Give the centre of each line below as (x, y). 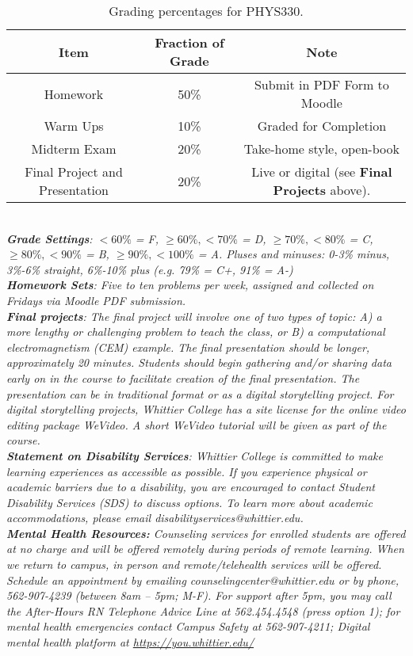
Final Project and (74, 172)
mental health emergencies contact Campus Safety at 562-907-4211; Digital (188, 626)
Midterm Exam (74, 149)
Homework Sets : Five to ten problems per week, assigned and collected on (190, 285)
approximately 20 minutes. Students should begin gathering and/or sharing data (199, 362)
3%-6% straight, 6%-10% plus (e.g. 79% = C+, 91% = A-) (150, 269)
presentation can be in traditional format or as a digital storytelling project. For (200, 393)
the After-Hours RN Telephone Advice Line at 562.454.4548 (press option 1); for (203, 610)
